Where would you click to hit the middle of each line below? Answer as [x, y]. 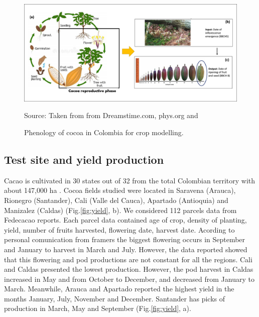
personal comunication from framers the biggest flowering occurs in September [125, 239]
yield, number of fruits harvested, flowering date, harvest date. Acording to [119, 229]
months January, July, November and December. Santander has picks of [115, 298]
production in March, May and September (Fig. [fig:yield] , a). [98, 308]
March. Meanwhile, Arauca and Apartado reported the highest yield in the [119, 289]
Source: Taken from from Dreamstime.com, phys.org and [111, 115]
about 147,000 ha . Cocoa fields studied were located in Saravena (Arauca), [120, 190]
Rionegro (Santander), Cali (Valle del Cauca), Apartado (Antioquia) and [116, 200]
